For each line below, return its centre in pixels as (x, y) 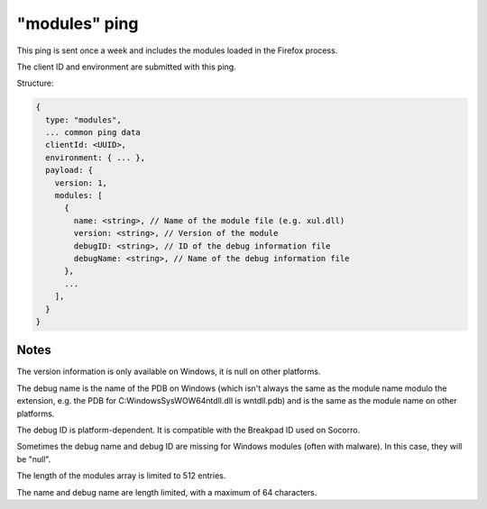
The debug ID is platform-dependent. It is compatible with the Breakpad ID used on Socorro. (188, 430)
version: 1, (81, 183)
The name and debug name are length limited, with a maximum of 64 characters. (167, 492)
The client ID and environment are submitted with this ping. (126, 67)
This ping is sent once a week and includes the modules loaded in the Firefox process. (177, 50)
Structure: (35, 83)
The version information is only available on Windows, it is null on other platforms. (169, 372)
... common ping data (93, 132)
